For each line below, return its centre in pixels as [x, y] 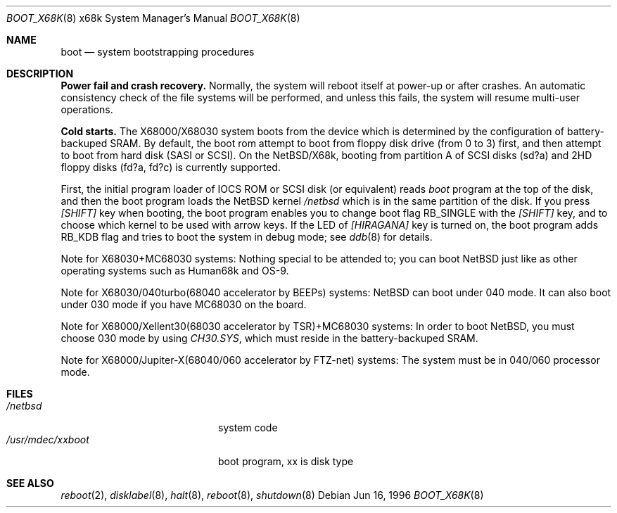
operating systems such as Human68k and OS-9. [175, 271]
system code [248, 427]
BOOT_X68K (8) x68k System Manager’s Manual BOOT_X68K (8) [153, 18]
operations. [87, 109]
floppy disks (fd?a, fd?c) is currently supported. [171, 167]
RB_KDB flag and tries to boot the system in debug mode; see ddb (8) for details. [247, 237]
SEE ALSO [30, 483]
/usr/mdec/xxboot [48, 439]
